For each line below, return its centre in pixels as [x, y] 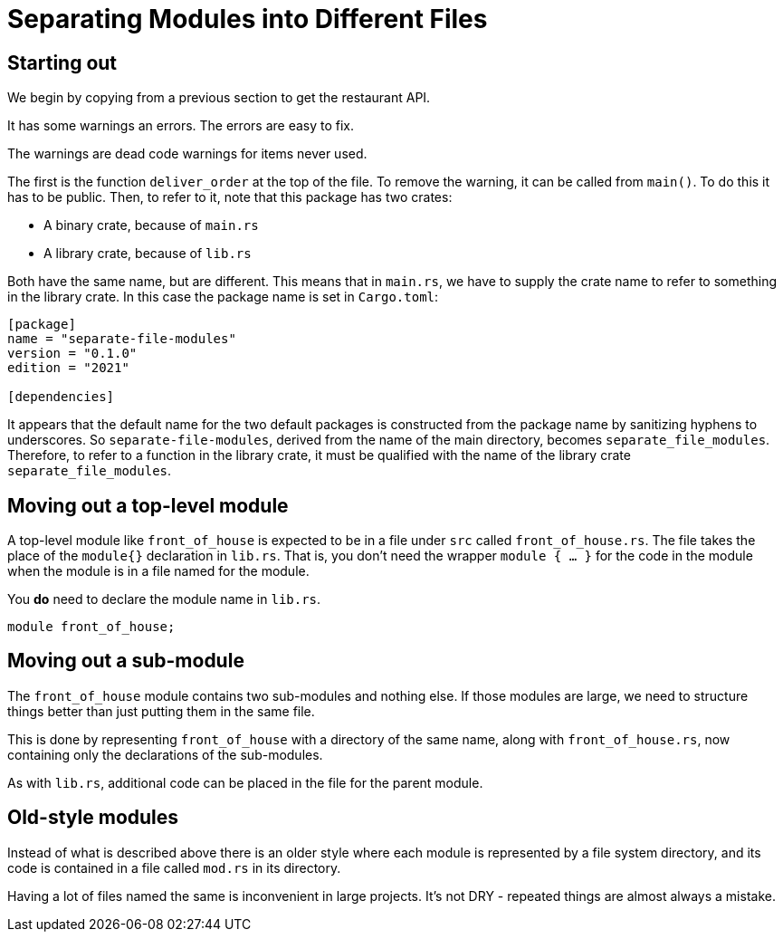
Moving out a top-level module [148, 505]
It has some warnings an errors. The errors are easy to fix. [181, 126]
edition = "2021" [68, 368]
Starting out [62, 62]
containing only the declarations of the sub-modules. [165, 754]
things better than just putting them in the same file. [161, 711]
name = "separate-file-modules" [122, 339]
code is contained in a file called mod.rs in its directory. [174, 867]
